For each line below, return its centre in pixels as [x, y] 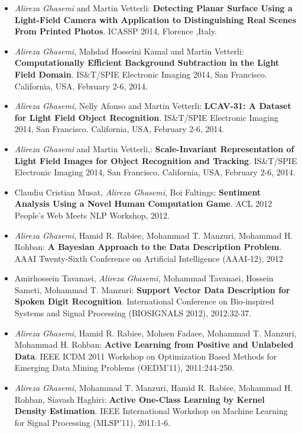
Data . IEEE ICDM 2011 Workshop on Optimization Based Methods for [146, 356]
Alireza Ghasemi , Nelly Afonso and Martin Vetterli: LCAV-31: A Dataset [153, 106]
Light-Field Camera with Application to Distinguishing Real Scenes [155, 19]
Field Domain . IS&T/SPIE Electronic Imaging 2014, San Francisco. [141, 74]
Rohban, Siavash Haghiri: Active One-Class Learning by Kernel [139, 399]
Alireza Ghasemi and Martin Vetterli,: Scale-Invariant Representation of [154, 148]
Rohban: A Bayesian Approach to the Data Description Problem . [148, 247]
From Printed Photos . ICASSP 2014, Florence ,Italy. [116, 31]
